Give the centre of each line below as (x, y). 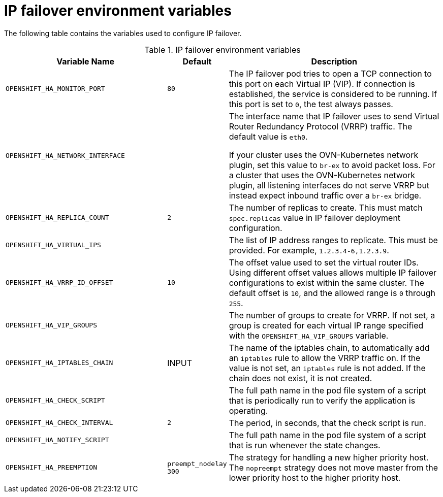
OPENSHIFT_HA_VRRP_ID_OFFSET (59, 283)
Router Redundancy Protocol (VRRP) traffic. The (321, 126)
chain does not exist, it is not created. (300, 378)
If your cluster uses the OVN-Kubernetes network (324, 155)
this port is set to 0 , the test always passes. (311, 104)
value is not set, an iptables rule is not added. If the (327, 368)
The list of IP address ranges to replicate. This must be (333, 240)
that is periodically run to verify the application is (322, 400)
